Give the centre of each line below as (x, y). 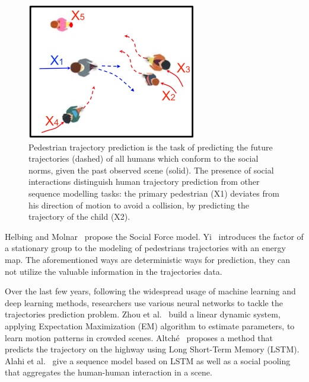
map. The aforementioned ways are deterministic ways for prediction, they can (148, 259)
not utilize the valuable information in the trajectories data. (114, 271)
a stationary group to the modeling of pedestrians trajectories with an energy (145, 248)
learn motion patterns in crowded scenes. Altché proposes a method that (139, 337)
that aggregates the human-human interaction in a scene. (109, 372)
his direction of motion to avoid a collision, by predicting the (139, 205)
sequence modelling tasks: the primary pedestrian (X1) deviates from (154, 193)
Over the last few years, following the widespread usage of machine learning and (150, 291)
